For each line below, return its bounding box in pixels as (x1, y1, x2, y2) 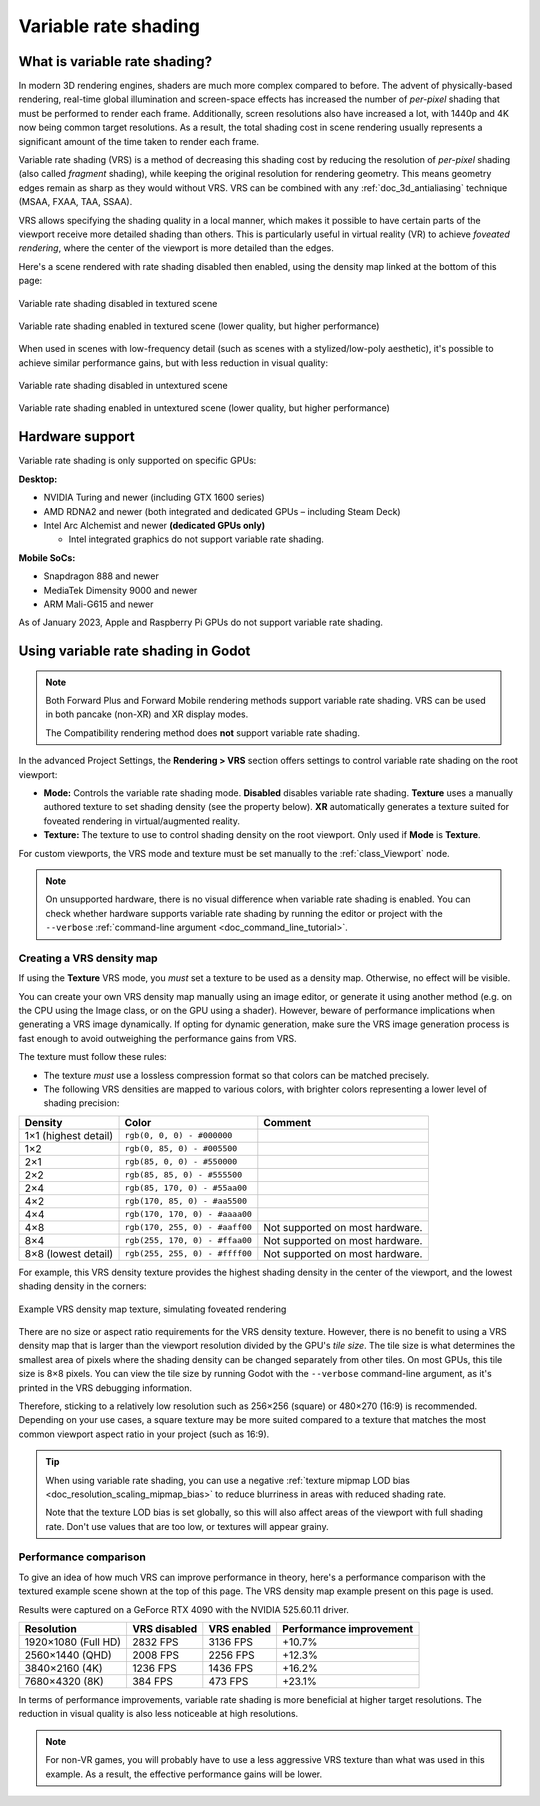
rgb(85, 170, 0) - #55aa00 (124, 1183, 248, 1194)
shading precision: (43, 1097, 120, 1109)
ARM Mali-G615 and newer (43, 598, 154, 610)
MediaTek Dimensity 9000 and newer (43, 584, 198, 596)
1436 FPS (208, 1661, 254, 1675)
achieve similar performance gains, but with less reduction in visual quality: (18, 356, 329, 369)
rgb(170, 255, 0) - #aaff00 (124, 1222, 252, 1233)
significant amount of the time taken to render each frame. (18, 135, 260, 147)
